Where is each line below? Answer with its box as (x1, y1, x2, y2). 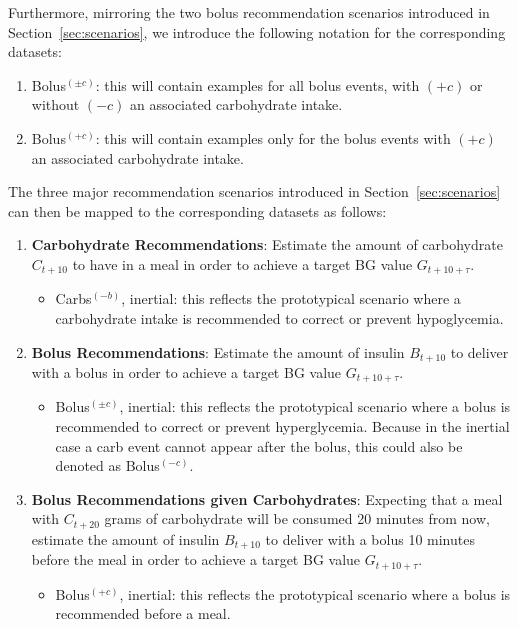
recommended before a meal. (55, 603, 231, 624)
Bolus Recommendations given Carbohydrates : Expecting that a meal (31, 488, 503, 509)
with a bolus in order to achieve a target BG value (31, 362, 342, 383)
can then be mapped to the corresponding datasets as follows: (8, 200, 387, 221)
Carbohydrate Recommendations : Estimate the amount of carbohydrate (31, 234, 503, 255)
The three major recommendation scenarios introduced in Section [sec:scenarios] (8, 181, 501, 202)
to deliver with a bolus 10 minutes (265, 528, 475, 549)
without (31, 94, 80, 115)
